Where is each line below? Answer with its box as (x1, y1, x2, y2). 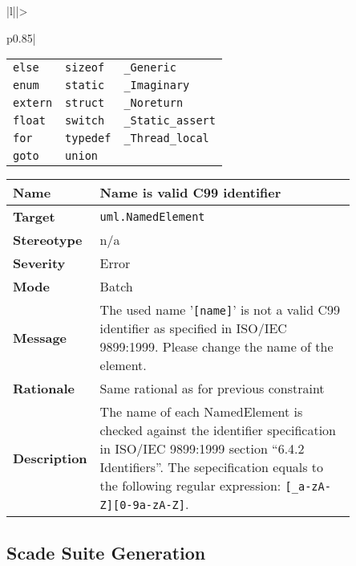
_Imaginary (123, 79, 190, 92)
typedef (65, 132, 111, 145)
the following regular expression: (99, 476, 281, 495)
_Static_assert (123, 114, 216, 128)
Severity (13, 254, 66, 273)
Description (13, 448, 87, 467)
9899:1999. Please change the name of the (99, 337, 334, 356)
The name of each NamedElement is (99, 402, 303, 421)
